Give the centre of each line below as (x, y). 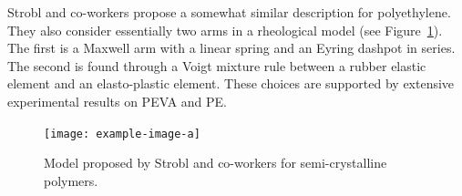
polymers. (71, 180)
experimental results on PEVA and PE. (117, 101)
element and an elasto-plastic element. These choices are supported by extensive (231, 83)
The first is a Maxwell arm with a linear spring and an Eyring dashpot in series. (231, 48)
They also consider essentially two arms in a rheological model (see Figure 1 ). (225, 30)
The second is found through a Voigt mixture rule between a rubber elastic (217, 65)
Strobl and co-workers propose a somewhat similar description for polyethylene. (229, 12)
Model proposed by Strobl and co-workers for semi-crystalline (216, 163)
